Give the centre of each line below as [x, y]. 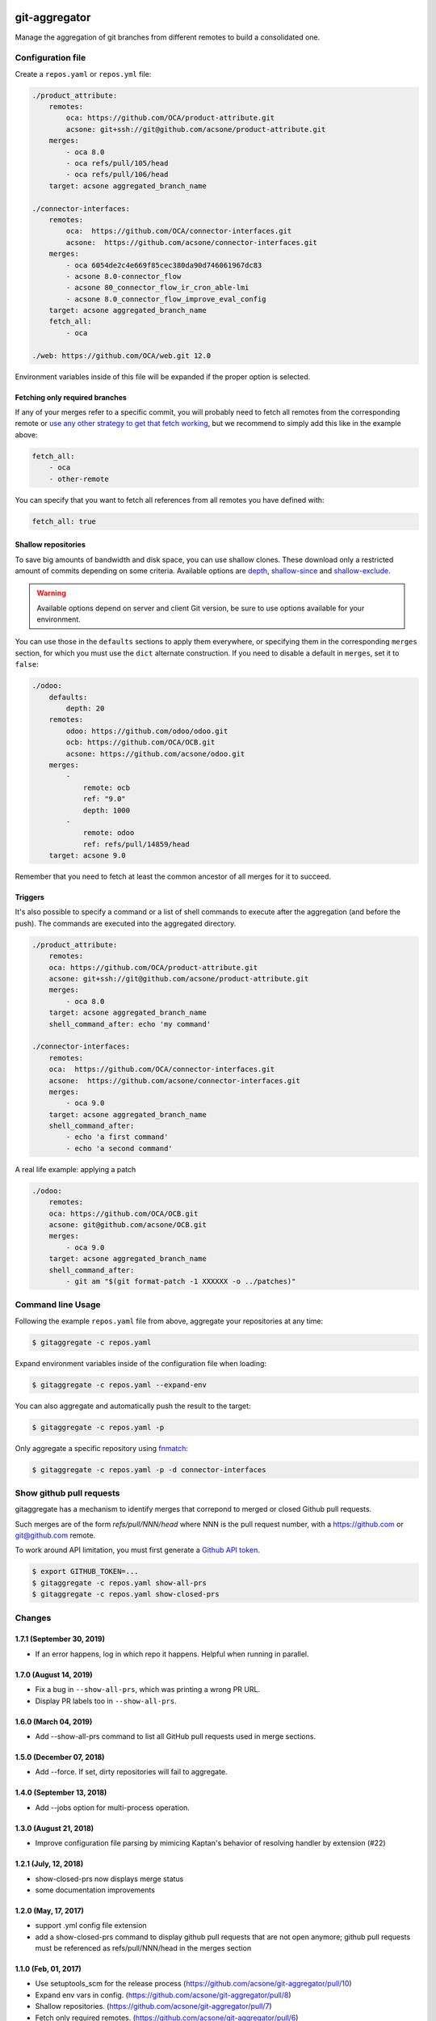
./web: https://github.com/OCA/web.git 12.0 [122, 355]
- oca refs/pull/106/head [117, 175]
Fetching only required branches [71, 397]
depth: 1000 [107, 810]
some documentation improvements [95, 1890]
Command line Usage [58, 1305]
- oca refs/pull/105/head [117, 163]
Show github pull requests [67, 1493]
